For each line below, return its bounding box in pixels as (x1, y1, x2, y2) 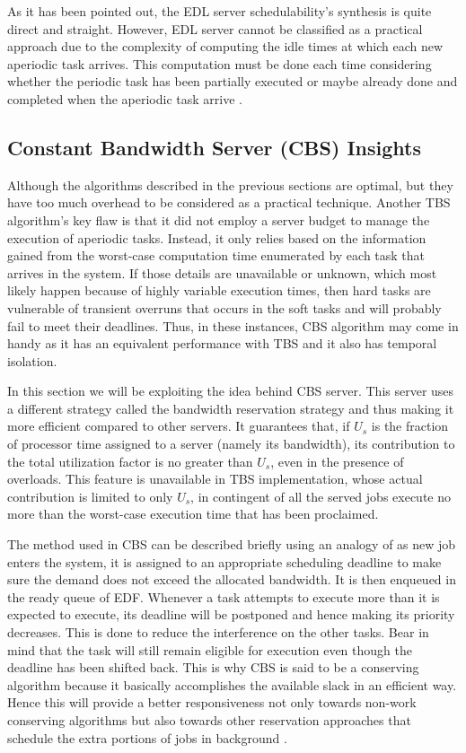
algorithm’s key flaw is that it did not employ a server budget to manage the (7, 210, 430, 229)
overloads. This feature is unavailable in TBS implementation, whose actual (7, 469, 423, 488)
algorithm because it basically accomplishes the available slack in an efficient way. (7, 675, 457, 694)
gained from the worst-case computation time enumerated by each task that (7, 246, 426, 265)
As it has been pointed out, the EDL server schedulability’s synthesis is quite (7, 2, 432, 20)
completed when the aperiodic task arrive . (7, 89, 242, 108)
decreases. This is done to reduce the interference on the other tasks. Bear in (7, 623, 429, 642)
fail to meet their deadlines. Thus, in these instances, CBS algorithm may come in (7, 316, 459, 335)
